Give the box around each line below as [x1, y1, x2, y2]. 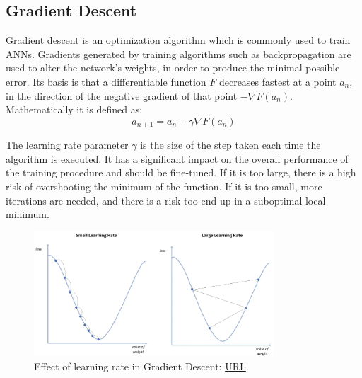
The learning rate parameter [6, 137, 129, 152]
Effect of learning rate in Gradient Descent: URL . [34, 358, 249, 373]
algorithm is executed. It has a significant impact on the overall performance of [6, 151, 349, 166]
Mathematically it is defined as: [6, 102, 143, 117]
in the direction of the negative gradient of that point [6, 88, 238, 103]
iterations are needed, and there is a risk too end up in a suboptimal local [6, 193, 326, 207]
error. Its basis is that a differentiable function [6, 74, 206, 88]
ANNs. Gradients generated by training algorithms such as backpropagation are [6, 46, 351, 61]
